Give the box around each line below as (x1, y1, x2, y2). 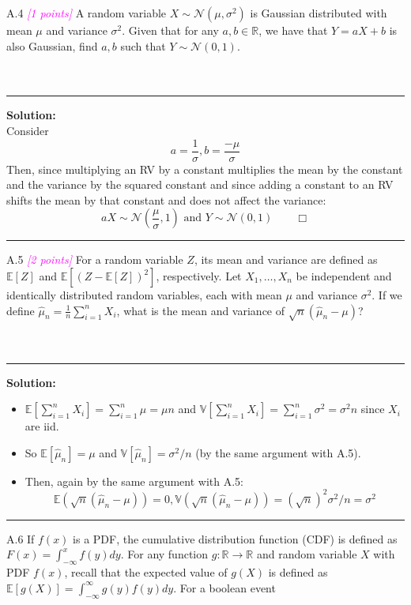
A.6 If (6, 530, 35, 547)
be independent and (296, 268, 392, 284)
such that (120, 37, 166, 54)
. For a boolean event (173, 579, 276, 596)
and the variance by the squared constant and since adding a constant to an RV (6, 176, 394, 193)
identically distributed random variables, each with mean (6, 287, 282, 302)
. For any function (120, 546, 209, 562)
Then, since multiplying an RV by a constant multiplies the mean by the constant (6, 160, 403, 177)
